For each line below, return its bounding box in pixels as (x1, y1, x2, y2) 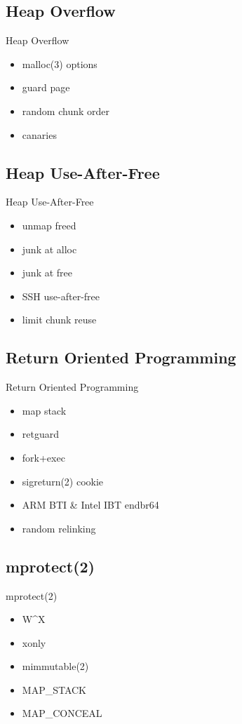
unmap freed (22, 217, 76, 232)
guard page (22, 80, 70, 95)
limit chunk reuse (22, 312, 97, 327)
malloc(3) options (22, 56, 98, 71)
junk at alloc (22, 241, 77, 256)
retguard (22, 427, 60, 441)
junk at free (22, 265, 73, 280)
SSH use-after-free (22, 288, 100, 303)
